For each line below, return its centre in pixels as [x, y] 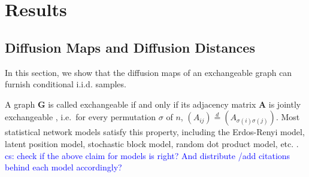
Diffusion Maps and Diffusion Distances [130, 47]
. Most [288, 117]
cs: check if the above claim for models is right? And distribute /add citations [148, 155]
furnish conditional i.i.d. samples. [66, 84]
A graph [20, 104]
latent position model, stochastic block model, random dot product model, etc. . [152, 143]
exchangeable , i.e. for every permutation [81, 117]
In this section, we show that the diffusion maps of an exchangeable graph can [149, 72]
